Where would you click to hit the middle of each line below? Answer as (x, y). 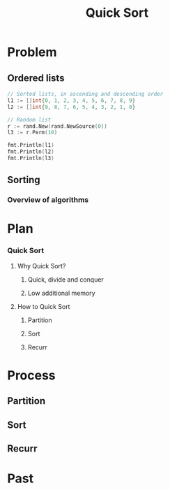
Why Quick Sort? (41, 266)
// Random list (29, 120)
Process (31, 375)
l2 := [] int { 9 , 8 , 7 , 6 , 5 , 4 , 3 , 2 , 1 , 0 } (71, 107)
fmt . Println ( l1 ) (31, 145)
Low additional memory (61, 293)
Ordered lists (36, 78)
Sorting (24, 180)
